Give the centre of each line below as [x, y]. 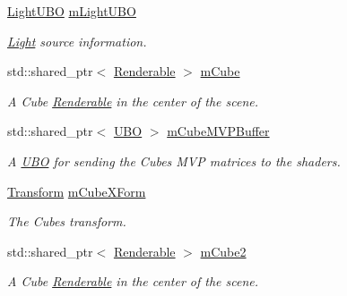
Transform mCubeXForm [77, 191]
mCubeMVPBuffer [218, 131]
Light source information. [77, 41]
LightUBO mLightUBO [72, 11]
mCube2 [223, 251]
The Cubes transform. [67, 221]
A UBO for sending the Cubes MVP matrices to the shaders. [174, 161]
